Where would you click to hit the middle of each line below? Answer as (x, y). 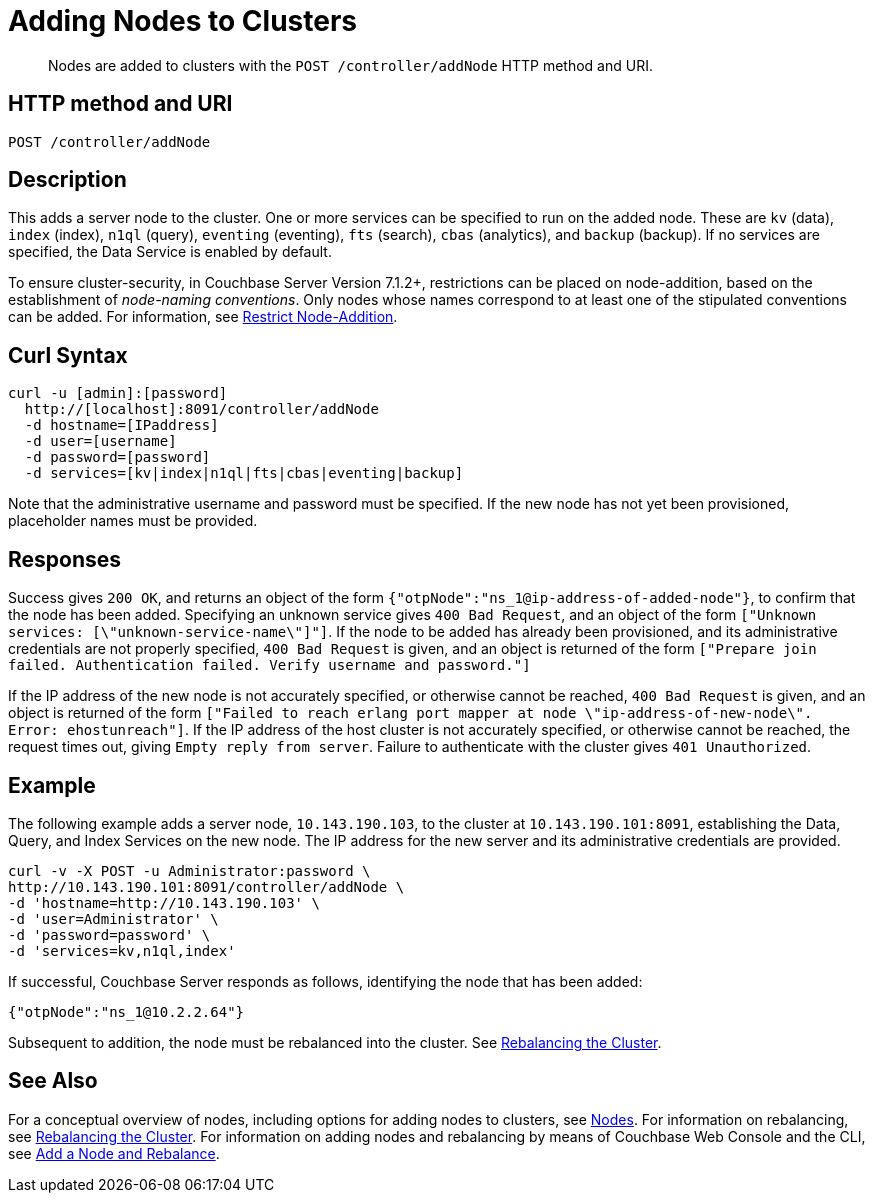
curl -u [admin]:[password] (118, 393)
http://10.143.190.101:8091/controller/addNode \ (206, 886)
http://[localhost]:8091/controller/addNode (201, 409)
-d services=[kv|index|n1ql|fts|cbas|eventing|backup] (244, 473)
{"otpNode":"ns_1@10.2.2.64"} (126, 1011)
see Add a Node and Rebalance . (114, 1153)
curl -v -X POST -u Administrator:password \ (189, 870)
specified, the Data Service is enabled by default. (170, 252)
